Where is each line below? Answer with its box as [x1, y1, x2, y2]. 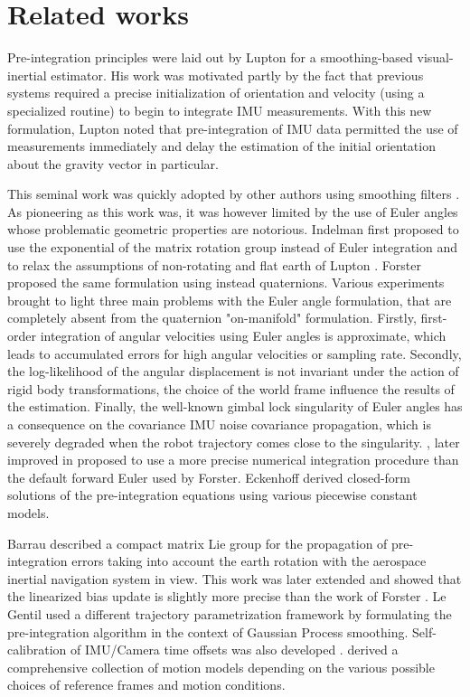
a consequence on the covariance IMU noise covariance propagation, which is [7, 415, 431, 433]
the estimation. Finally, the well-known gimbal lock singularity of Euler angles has [7, 397, 463, 416]
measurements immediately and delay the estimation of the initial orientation [7, 137, 436, 155]
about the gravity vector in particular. [7, 154, 219, 173]
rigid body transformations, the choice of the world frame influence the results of [7, 379, 455, 398]
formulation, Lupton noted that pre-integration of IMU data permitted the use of [7, 118, 458, 137]
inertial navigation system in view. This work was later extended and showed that [7, 569, 462, 588]
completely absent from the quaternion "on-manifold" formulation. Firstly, [7, 308, 417, 327]
